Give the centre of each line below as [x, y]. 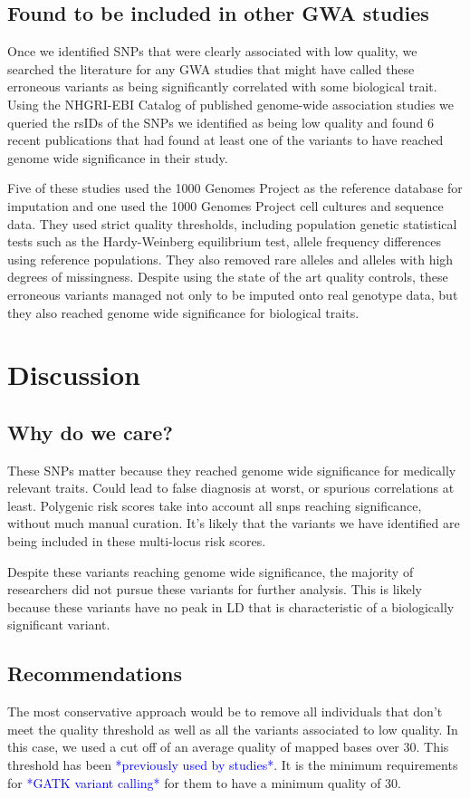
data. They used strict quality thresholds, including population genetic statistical [232, 223]
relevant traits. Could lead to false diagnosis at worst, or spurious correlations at [231, 488]
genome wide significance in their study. [118, 157]
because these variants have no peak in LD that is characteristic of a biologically [231, 606]
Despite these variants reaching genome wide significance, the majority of [211, 571]
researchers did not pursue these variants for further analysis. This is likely [215, 589]
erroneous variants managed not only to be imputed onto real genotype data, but [233, 294]
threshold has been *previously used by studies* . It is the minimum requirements [233, 765]
